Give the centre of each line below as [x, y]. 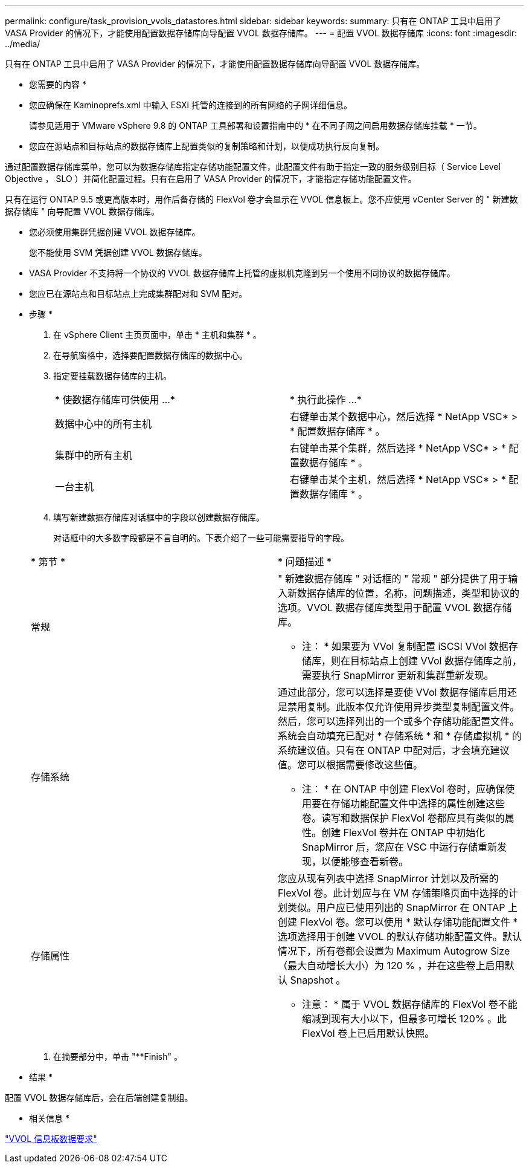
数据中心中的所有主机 [104, 424]
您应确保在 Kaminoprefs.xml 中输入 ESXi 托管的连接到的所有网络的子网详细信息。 [191, 105]
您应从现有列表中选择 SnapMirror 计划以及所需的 [388, 878]
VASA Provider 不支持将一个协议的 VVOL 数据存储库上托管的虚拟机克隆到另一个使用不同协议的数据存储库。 [242, 273]
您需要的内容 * [58, 84]
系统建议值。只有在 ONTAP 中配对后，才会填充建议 [394, 750]
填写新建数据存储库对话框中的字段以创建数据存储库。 [159, 517]
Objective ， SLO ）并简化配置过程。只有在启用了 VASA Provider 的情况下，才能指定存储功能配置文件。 [211, 179]
